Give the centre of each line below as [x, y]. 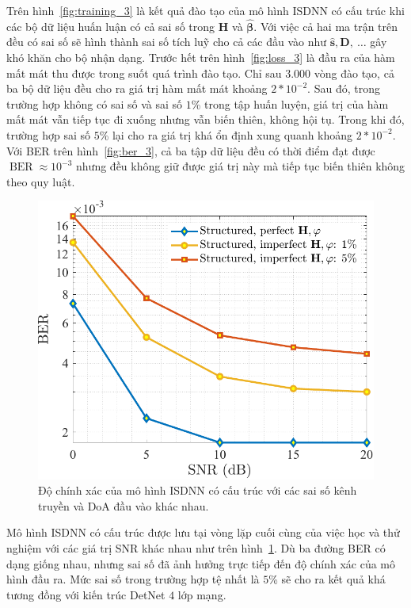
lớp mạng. [202, 594]
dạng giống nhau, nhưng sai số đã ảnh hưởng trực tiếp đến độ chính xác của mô [201, 563]
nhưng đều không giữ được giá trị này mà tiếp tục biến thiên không [241, 166]
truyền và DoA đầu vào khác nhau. [124, 505]
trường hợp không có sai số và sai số [94, 103]
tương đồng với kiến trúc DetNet [86, 594]
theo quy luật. [41, 181]
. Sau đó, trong [344, 88]
